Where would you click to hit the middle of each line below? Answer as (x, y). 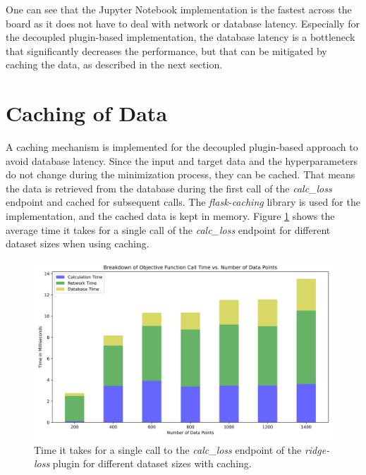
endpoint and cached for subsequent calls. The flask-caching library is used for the (183, 202)
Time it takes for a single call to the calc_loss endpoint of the (168, 449)
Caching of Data (87, 113)
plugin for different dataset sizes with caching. (152, 463)
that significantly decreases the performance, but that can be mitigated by (166, 50)
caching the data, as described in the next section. (114, 64)
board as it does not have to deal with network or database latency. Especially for (183, 23)
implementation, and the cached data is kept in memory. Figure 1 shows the (170, 216)
